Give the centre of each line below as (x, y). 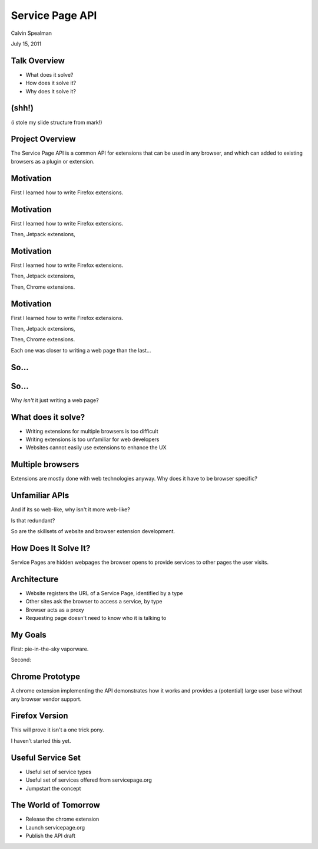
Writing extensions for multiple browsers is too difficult (92, 431)
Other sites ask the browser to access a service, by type (94, 602)
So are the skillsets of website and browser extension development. (93, 531)
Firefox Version (39, 716)
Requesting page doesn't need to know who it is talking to (96, 618)
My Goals (29, 635)
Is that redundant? (33, 520)
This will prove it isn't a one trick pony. (57, 730)
